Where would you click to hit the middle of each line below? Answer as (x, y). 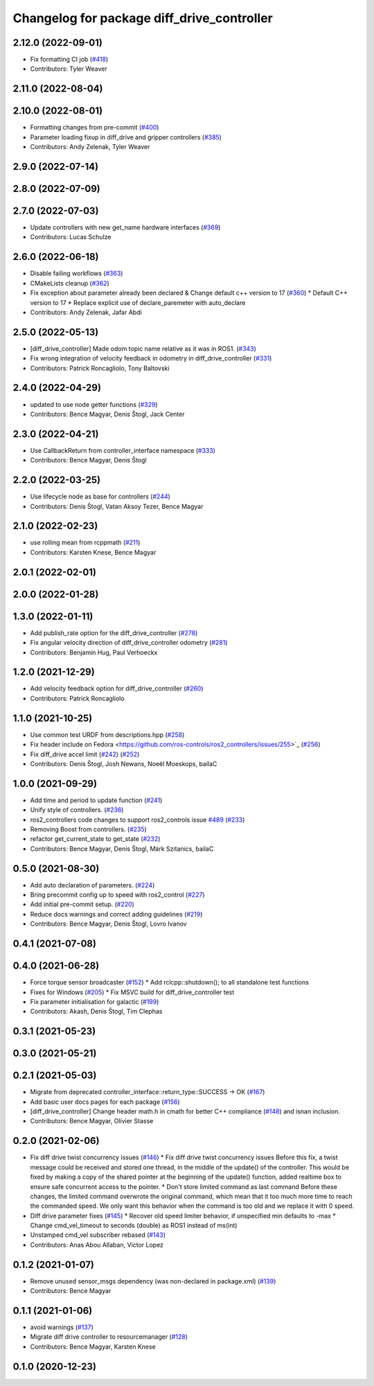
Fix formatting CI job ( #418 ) (69, 60)
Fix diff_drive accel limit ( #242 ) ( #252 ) (85, 754)
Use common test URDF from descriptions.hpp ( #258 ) (107, 734)
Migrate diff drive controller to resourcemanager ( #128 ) (109, 1337)
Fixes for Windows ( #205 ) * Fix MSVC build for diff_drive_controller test (132, 992)
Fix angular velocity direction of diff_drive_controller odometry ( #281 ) (129, 643)
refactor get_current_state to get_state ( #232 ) (95, 839)
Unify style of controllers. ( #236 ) (77, 810)
